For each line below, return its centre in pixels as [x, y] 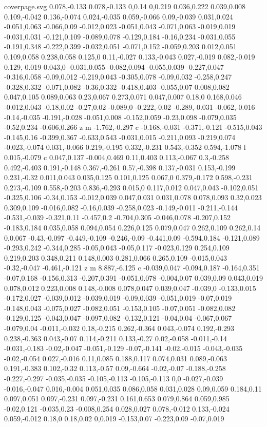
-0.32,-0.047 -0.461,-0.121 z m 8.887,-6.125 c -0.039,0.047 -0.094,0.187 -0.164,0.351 [132, 268]
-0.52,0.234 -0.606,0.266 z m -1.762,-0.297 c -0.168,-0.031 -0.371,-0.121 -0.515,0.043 [133, 127]
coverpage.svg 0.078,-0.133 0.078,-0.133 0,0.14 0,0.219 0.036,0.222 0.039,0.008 [125, 6]
